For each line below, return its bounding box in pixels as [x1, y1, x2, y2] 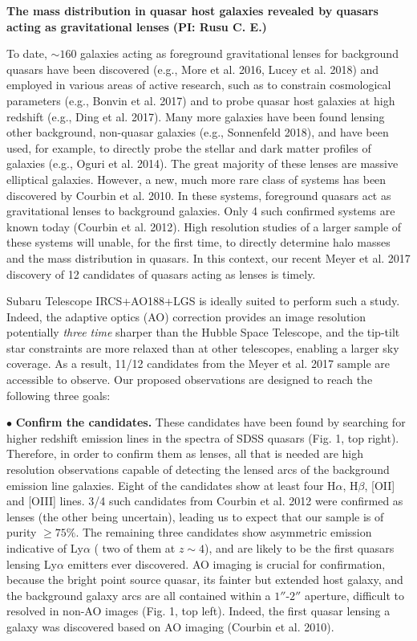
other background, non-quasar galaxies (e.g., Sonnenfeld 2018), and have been [6, 124, 389, 141]
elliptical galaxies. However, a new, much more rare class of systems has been [6, 170, 387, 187]
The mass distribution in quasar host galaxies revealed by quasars [6, 2, 379, 18]
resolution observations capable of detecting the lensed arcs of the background [6, 461, 390, 478]
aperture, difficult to [304, 586, 405, 603]
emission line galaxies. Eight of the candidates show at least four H [6, 476, 336, 493]
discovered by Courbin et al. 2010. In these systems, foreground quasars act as [6, 186, 391, 203]
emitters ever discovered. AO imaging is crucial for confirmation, [67, 555, 386, 572]
